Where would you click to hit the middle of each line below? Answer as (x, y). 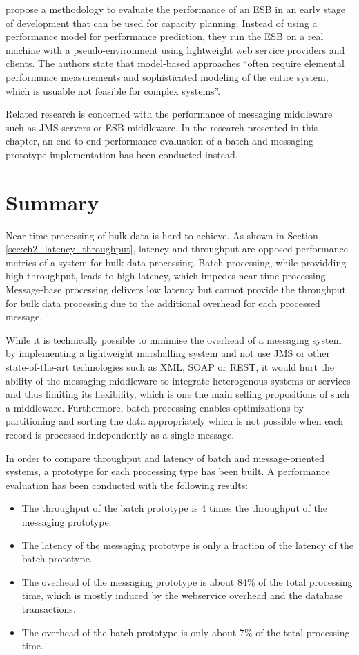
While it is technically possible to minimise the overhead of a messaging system (174, 339)
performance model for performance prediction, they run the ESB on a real (165, 36)
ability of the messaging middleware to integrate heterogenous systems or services (178, 380)
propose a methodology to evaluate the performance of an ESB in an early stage (175, 9)
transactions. (49, 608)
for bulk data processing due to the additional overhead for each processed (163, 303)
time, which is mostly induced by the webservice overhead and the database (182, 595)
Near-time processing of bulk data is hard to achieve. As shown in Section (162, 235)
